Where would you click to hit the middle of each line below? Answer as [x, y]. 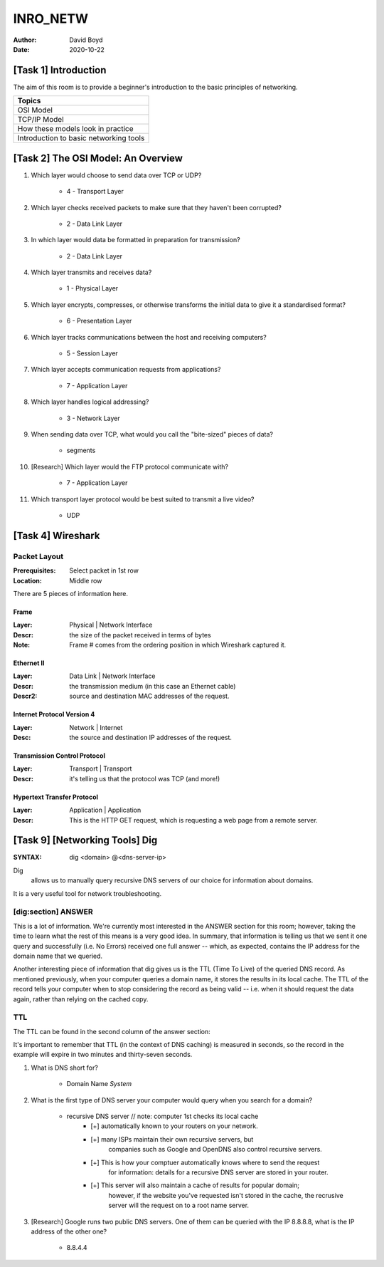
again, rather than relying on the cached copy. [81, 999]
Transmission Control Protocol [59, 756]
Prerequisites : [34, 570]
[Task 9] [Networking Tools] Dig [85, 840]
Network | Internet [96, 727]
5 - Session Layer [92, 353]
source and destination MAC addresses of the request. [149, 696]
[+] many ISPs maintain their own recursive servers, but [172, 1139]
